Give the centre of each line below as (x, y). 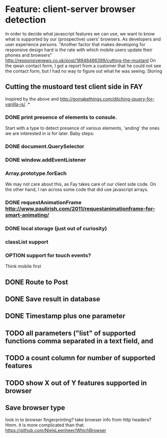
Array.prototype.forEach (36, 173)
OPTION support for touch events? (48, 255)
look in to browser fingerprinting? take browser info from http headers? (78, 420)
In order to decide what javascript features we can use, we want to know (80, 34)
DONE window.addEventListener (46, 160)
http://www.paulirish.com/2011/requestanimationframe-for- (80, 209)
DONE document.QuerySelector (45, 146)
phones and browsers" (29, 55)
